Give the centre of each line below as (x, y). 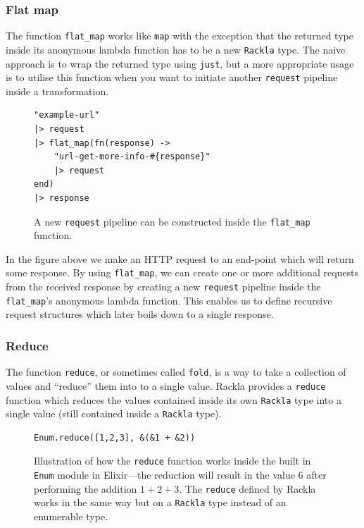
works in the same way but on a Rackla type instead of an (160, 502)
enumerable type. (71, 516)
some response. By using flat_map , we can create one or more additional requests (182, 272)
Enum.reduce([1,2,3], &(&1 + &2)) (115, 437)
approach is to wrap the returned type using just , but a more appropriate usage (180, 63)
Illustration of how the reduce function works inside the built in (172, 461)
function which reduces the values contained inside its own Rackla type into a (174, 399)
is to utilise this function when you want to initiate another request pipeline (172, 77)
